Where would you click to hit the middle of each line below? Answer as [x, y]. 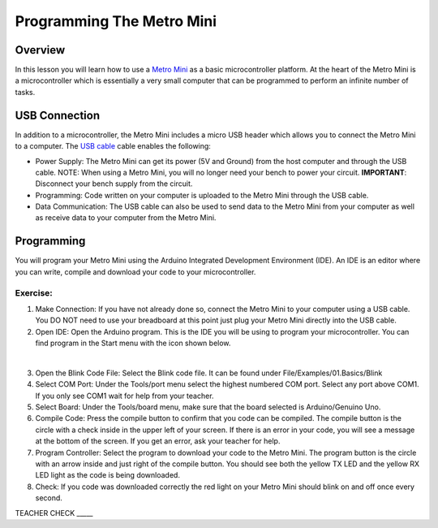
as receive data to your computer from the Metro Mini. [126, 218]
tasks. [25, 92]
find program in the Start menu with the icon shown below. [133, 343]
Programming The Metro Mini [116, 21]
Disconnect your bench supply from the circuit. [114, 184]
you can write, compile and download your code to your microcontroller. [135, 271]
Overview [40, 50]
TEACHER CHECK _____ [54, 513]
